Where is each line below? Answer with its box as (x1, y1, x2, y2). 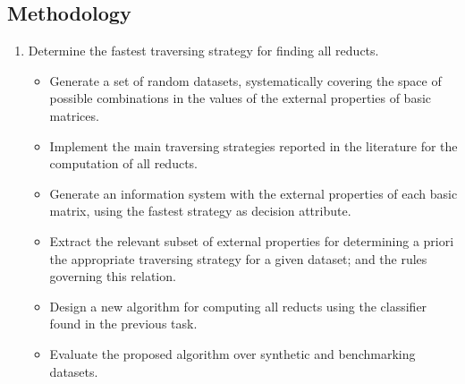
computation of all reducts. (49, 154, 199, 173)
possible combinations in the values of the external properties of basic (49, 89, 432, 107)
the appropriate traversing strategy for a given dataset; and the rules (49, 249, 427, 268)
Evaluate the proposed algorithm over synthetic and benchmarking (49, 344, 416, 363)
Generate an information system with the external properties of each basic (49, 183, 458, 202)
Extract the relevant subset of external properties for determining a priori (49, 231, 454, 250)
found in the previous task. (49, 314, 198, 333)
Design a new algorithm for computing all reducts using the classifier (49, 296, 427, 315)
